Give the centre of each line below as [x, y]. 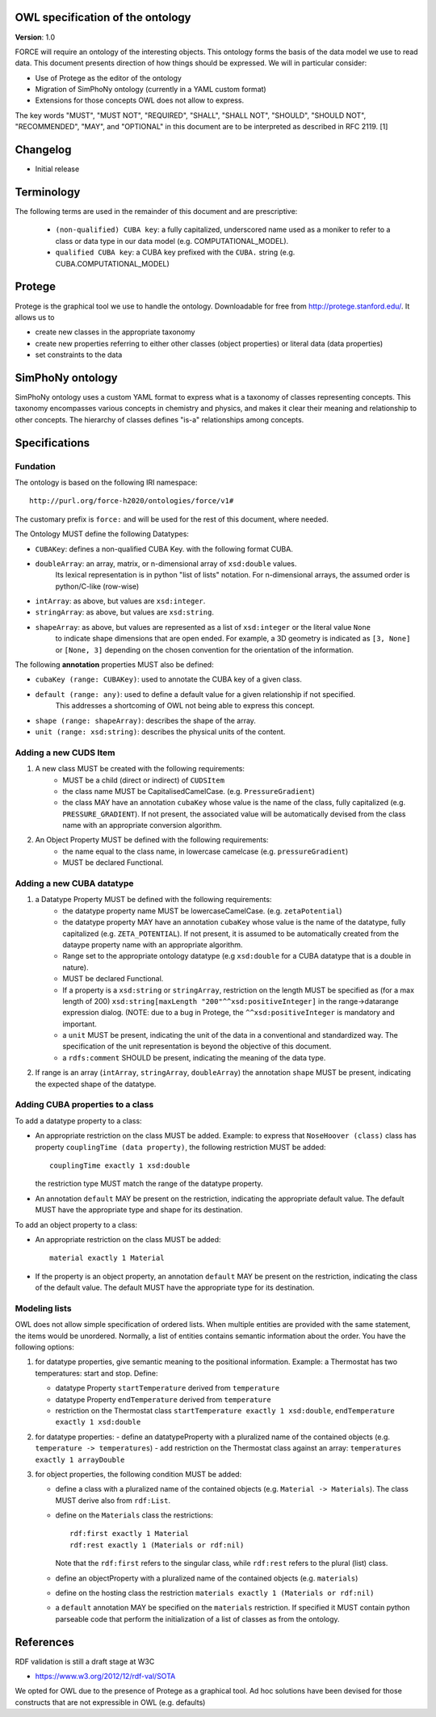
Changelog [43, 150]
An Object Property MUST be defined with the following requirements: [152, 840]
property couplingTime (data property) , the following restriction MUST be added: [180, 1147]
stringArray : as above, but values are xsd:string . [124, 612]
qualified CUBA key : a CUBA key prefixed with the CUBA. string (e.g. [175, 252]
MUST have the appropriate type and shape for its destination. [139, 1210]
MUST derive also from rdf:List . [113, 1500]
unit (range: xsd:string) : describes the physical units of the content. [160, 732]
